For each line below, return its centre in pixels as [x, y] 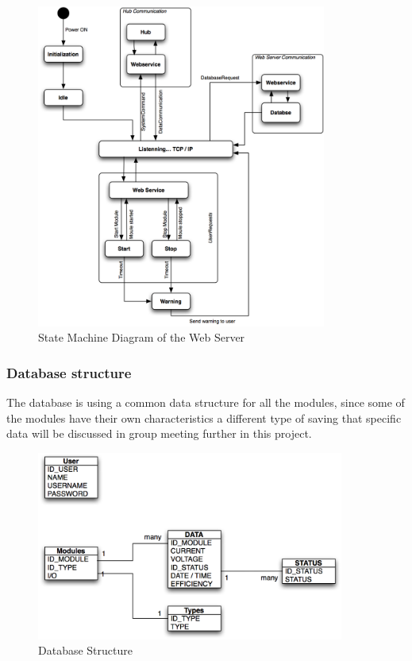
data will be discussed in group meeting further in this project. [159, 433]
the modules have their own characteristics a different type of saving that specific [204, 417]
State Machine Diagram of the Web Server [142, 337]
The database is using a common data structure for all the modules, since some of [206, 402]
